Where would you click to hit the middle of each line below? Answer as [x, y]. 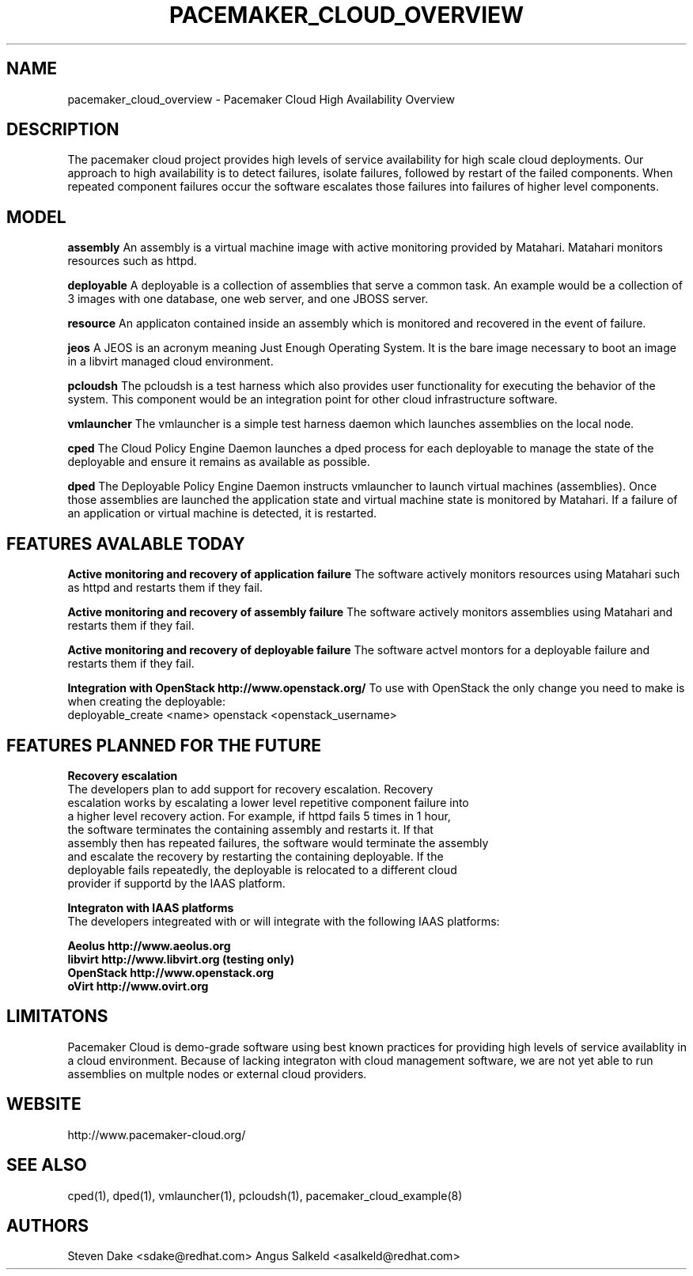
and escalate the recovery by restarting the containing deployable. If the [256, 856]
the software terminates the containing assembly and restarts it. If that [250, 829]
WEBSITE [44, 1104]
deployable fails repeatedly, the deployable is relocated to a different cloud [262, 869]
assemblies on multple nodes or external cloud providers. [217, 1073]
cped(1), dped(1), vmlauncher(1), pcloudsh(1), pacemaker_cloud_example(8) [265, 1195]
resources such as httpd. [132, 261]
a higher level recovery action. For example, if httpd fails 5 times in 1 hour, [259, 816]
